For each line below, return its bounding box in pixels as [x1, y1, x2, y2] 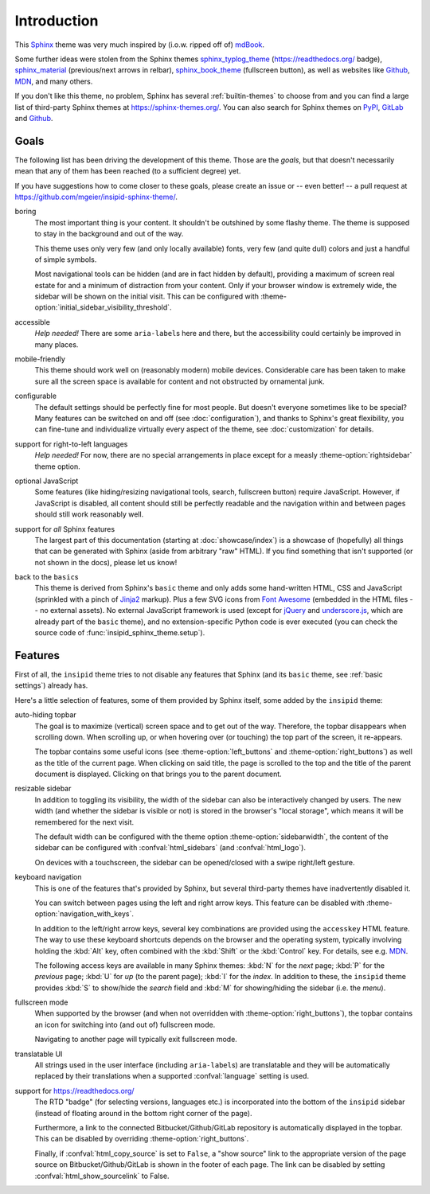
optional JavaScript [14, 476, 79, 486]
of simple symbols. [34, 255, 97, 264]
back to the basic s [14, 572, 79, 582]
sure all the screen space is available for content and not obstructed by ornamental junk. [34, 377, 326, 386]
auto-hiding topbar [14, 710, 77, 720]
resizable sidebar [14, 784, 72, 794]
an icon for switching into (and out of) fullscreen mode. [34, 1020, 216, 1029]
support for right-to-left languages [14, 439, 128, 449]
